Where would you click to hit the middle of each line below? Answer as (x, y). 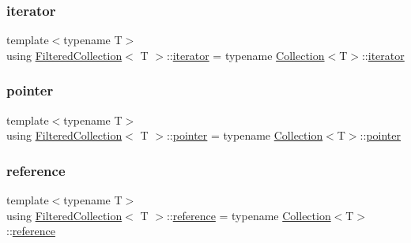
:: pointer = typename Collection (245, 135)
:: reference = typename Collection (249, 215)
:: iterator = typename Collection (245, 55)
